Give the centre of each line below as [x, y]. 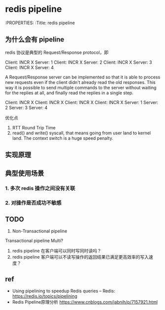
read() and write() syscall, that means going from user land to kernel [82, 133]
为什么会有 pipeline [35, 40]
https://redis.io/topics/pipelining [45, 296]
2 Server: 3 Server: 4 [26, 108]
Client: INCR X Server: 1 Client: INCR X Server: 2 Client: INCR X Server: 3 [79, 62]
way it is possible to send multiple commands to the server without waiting [81, 87]
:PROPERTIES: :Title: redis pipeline [40, 23]
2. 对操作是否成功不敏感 [33, 203]
